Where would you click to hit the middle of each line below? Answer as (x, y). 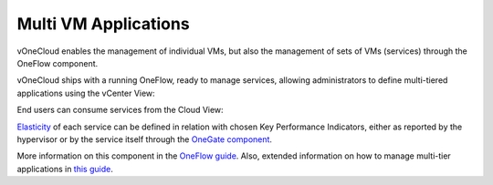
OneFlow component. (58, 63)
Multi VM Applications (104, 24)
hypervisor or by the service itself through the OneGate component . (145, 139)
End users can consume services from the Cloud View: (120, 110)
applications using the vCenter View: (86, 93)
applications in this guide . (65, 169)
